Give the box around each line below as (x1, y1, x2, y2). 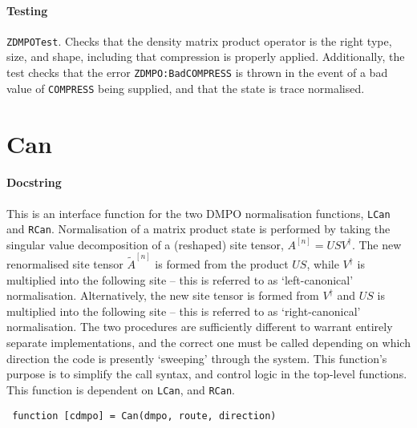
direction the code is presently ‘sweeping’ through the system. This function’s (6, 349, 387, 366)
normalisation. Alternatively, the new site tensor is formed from (6, 287, 319, 304)
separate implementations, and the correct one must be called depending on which (6, 334, 411, 351)
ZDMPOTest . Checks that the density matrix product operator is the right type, (6, 32, 392, 49)
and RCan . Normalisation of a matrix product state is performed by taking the (6, 220, 391, 237)
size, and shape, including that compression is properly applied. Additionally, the (6, 48, 405, 65)
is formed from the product (155, 256, 289, 273)
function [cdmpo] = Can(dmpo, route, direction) (12, 410, 277, 422)
